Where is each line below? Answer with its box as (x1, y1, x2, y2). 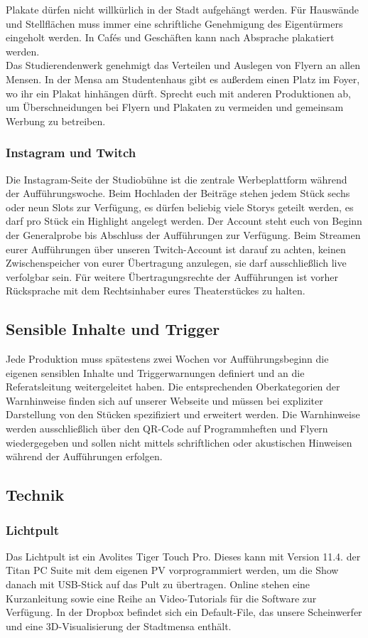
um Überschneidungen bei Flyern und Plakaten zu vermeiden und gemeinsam (6, 100, 344, 115)
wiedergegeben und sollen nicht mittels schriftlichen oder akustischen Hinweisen (6, 435, 352, 450)
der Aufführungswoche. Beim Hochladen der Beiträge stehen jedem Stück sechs (6, 186, 350, 201)
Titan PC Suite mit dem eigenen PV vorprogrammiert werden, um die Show (6, 563, 339, 578)
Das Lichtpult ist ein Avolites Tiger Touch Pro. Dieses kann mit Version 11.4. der (6, 548, 361, 563)
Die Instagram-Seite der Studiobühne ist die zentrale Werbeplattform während (6, 171, 347, 186)
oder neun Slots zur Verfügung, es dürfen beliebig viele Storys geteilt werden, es (6, 199, 354, 214)
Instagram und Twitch (6, 144, 136, 161)
